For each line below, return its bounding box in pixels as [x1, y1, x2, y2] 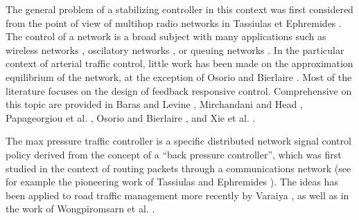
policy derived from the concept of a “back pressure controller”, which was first [6, 147, 342, 161]
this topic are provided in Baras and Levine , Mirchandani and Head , [6, 97, 303, 111]
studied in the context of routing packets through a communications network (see [6, 161, 351, 175]
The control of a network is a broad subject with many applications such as [6, 29, 326, 44]
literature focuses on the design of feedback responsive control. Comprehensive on [6, 83, 352, 98]
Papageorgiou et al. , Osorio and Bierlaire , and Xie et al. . [6, 110, 256, 125]
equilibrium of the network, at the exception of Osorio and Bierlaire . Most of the [6, 69, 352, 84]
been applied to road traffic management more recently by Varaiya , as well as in [6, 187, 349, 202]
